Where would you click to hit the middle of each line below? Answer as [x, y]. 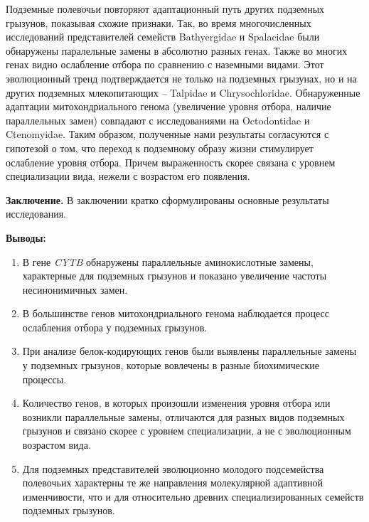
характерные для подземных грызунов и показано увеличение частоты [175, 276]
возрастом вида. [57, 445]
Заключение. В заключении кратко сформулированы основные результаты [167, 199]
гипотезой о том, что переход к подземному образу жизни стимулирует [160, 148]
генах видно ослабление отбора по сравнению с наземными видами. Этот [165, 64]
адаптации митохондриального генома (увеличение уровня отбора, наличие [169, 106]
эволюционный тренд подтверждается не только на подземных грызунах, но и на [181, 78]
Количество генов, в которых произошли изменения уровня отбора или [176, 403]
